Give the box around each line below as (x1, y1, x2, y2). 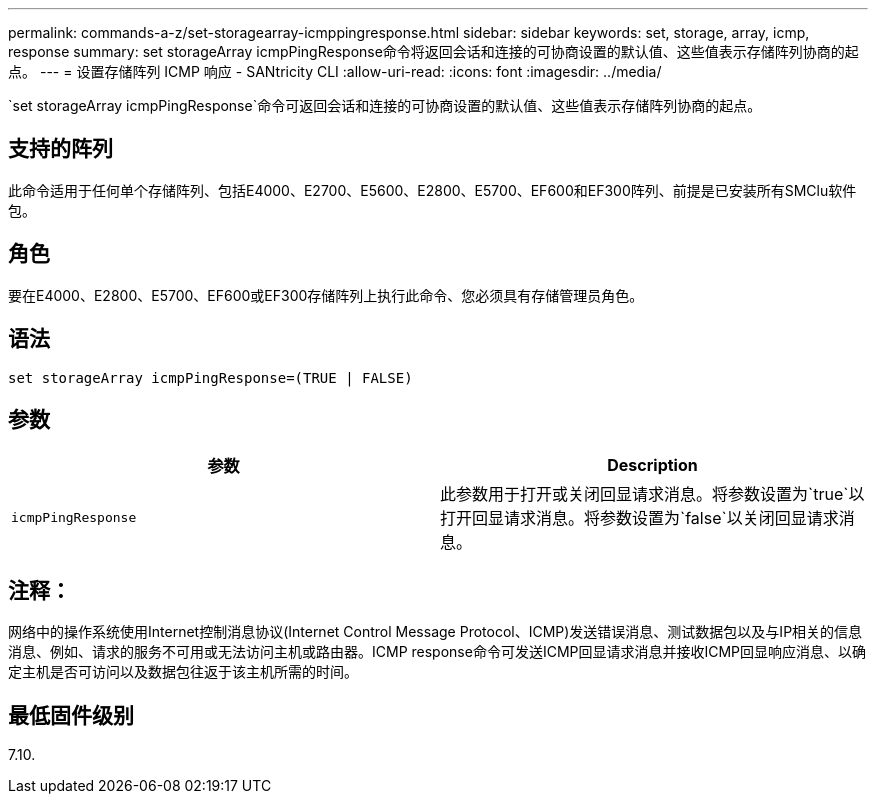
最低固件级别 (8, 702, 134, 728)
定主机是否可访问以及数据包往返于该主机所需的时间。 (8, 663, 358, 681)
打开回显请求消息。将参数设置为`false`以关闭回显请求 (440, 508, 839, 529)
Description (607, 455, 698, 476)
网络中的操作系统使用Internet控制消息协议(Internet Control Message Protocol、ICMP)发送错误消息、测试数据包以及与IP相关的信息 (8, 623, 863, 641)
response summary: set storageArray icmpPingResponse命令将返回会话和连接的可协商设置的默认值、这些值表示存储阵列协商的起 (8, 43, 859, 60)
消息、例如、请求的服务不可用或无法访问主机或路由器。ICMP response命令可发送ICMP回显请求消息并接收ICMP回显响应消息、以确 (8, 643, 867, 661)
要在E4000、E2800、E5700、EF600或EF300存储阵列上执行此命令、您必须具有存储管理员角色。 (8, 286, 644, 304)
